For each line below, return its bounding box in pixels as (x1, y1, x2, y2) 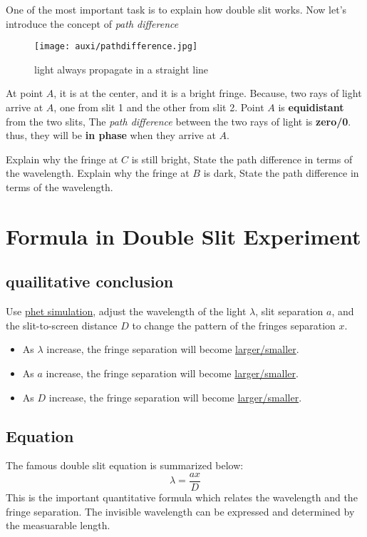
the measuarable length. (6, 518, 110, 533)
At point (6, 86, 43, 101)
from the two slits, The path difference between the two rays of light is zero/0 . (6, 113, 351, 128)
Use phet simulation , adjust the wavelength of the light (6, 304, 247, 319)
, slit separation (255, 304, 324, 319)
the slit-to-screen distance (6, 317, 118, 332)
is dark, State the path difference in (203, 165, 359, 180)
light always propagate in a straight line (34, 61, 209, 76)
